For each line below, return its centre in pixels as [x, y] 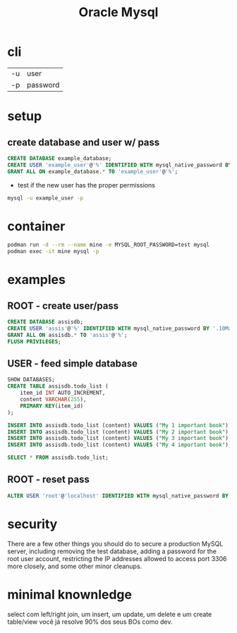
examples [36, 280]
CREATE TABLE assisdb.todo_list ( [58, 386]
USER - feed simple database [72, 364]
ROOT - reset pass [48, 480]
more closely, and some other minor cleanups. [75, 566]
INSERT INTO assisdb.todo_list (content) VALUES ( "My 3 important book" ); [120, 438]
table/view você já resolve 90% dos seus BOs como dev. [90, 622]
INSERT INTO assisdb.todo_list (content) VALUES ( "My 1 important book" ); [120, 425]
